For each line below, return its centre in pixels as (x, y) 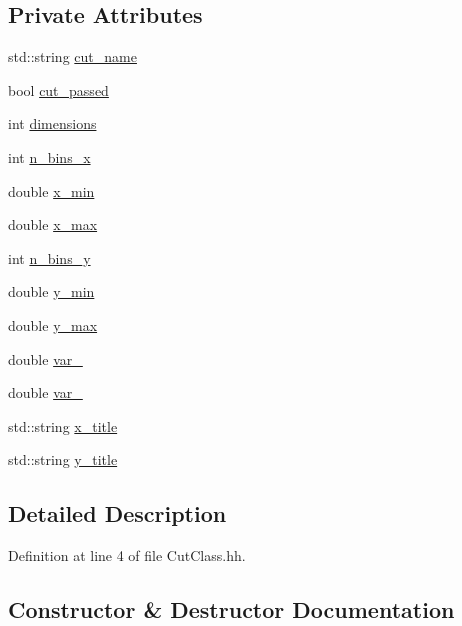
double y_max (53, 324)
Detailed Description (117, 513)
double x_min (51, 190)
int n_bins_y (49, 257)
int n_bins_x (49, 156)
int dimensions (52, 123)
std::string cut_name (72, 56)
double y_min (51, 291)
